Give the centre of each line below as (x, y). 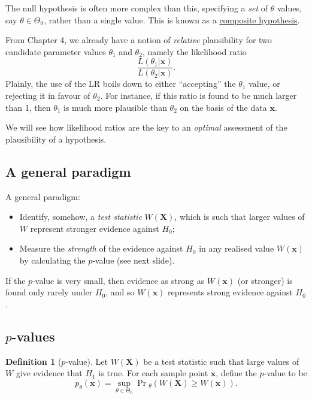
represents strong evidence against (230, 292)
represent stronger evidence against (95, 228)
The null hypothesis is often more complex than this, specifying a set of (137, 8)
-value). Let (87, 361)
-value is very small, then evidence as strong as (119, 280)
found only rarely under (49, 292)
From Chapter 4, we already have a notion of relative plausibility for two (139, 40)
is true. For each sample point (153, 373)
